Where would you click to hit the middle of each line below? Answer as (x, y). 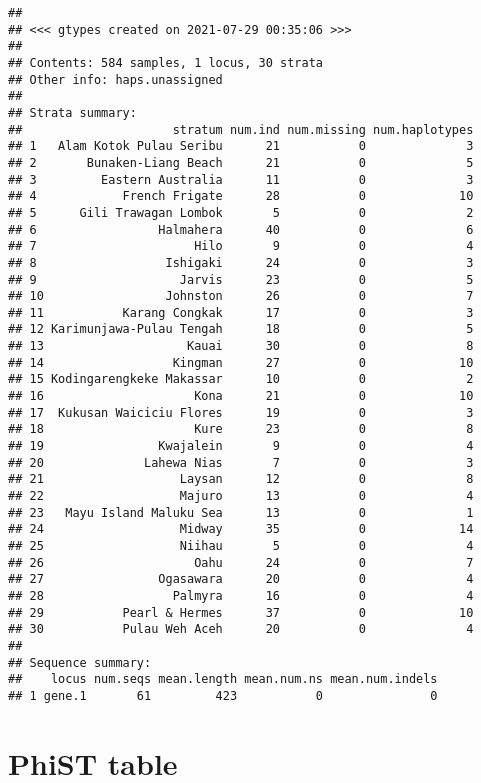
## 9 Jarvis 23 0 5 (241, 279)
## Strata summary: (72, 112)
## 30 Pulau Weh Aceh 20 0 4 (241, 629)
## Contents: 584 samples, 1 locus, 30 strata (165, 62)
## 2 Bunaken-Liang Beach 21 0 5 (241, 162)
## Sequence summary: (80, 662)
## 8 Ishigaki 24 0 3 (241, 262)
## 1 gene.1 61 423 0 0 (223, 695)
